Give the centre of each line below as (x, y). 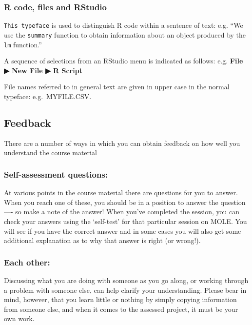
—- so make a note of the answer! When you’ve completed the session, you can (122, 212)
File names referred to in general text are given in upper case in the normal (117, 87)
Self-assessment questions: (56, 174)
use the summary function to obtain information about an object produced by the (125, 34)
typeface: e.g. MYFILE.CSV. (48, 96)
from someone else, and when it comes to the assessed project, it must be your (121, 309)
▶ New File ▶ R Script (43, 70)
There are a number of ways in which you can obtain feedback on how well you (122, 143)
